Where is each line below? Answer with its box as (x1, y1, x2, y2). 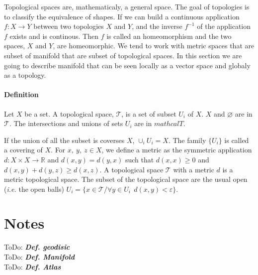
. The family (168, 135, 206, 145)
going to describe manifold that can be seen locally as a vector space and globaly (4, 60, 251, 70)
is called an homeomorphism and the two (106, 30, 232, 41)
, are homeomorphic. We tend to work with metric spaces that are (53, 40, 255, 51)
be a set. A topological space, (24, 108, 114, 119)
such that (125, 154, 154, 164)
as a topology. (4, 70, 46, 80)
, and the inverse (132, 21, 182, 31)
